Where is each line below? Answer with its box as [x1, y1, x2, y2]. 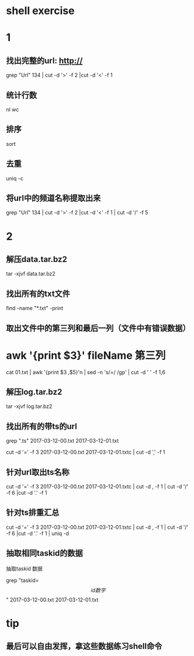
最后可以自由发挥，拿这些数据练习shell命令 [6, 641, 162, 651]
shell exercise [6, 4, 75, 18]
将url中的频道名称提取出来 [6, 193, 101, 203]
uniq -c [6, 175, 23, 182]
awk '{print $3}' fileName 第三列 [6, 349, 166, 362]
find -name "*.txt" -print [6, 305, 64, 312]
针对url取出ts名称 [6, 467, 70, 477]
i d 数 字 [91, 586, 106, 593]
